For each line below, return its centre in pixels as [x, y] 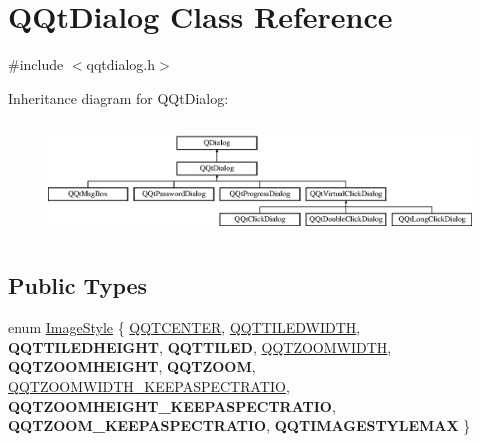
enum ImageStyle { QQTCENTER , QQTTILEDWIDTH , [184, 327]
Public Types [78, 285]
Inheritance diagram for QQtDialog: [118, 97]
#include [36, 64]
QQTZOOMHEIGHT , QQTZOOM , [132, 366]
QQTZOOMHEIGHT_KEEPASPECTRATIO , [172, 405]
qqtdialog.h [121, 64]
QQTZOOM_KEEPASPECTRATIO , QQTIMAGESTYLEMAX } [239, 425]
